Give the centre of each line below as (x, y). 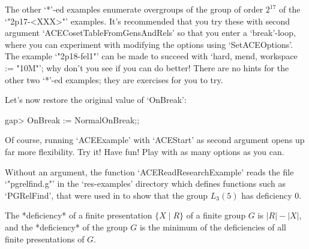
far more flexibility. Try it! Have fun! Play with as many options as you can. (145, 151)
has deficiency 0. (271, 195)
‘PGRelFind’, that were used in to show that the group (106, 195)
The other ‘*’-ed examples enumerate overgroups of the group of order (134, 9)
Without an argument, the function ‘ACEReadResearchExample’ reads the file (149, 171)
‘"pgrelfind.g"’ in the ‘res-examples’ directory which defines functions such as (145, 183)
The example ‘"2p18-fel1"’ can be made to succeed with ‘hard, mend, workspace (151, 56)
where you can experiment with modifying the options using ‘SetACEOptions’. (149, 44)
